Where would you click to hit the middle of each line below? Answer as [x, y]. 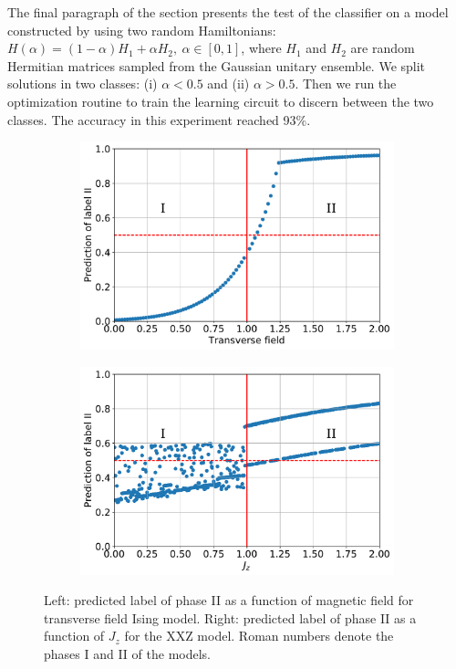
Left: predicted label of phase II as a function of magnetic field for [229, 600]
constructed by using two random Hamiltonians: [142, 30]
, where [261, 48]
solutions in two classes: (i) [83, 84]
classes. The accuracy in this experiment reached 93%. [159, 119]
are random [383, 48]
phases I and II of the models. [127, 653]
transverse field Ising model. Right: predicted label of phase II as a [230, 617]
